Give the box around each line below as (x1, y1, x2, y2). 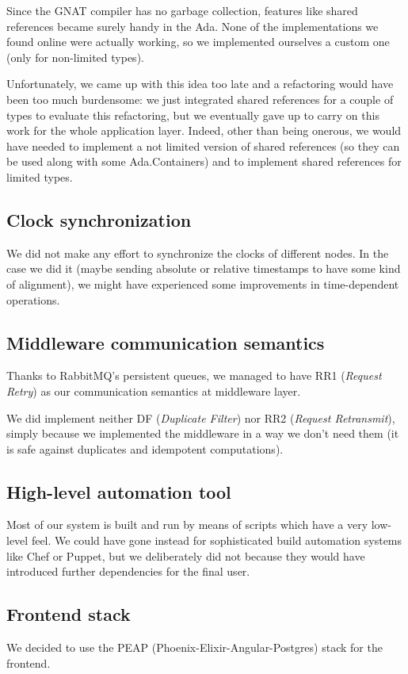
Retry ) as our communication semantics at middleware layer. (6, 382, 301, 399)
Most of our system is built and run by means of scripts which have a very (6, 516, 368, 533)
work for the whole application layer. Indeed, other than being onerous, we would (6, 122, 402, 139)
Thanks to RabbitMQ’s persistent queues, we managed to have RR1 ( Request (6, 367, 382, 384)
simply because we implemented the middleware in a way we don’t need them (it (6, 425, 399, 442)
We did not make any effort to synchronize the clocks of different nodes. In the (6, 244, 389, 261)
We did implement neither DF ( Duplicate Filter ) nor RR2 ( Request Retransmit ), (6, 409, 395, 426)
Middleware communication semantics (6, 330, 325, 354)
